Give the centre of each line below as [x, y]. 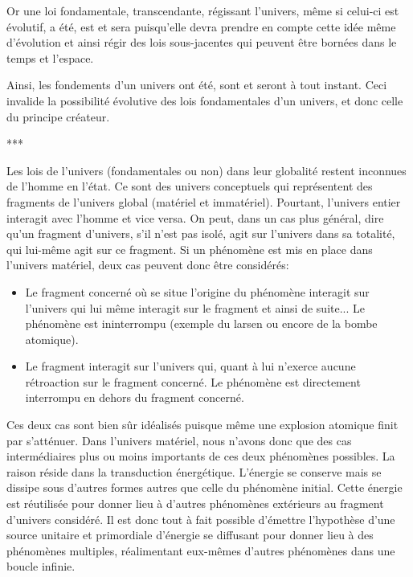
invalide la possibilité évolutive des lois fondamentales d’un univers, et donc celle [205, 100]
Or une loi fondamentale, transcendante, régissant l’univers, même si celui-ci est [203, 10]
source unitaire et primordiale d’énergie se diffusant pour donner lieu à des [190, 535]
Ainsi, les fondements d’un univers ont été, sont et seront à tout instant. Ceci [197, 85]
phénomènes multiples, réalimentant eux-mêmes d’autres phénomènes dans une [201, 550]
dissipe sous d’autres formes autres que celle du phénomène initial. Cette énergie [204, 487]
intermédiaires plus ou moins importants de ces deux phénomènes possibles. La [201, 456]
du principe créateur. [58, 116]
